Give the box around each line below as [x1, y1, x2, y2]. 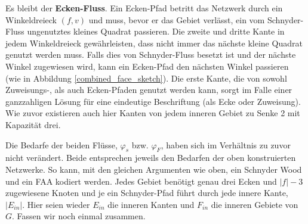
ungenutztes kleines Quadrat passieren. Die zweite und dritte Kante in [27, 25, 285, 38]
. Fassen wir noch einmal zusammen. [12, 210, 146, 222]
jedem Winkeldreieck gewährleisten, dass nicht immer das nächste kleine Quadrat [5, 36, 303, 49]
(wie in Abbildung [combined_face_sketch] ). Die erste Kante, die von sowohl [5, 71, 287, 84]
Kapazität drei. [5, 118, 61, 130]
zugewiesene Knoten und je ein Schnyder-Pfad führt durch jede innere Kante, [5, 186, 288, 199]
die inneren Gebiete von [211, 198, 298, 210]
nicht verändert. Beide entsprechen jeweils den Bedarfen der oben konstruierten [5, 151, 296, 164]
